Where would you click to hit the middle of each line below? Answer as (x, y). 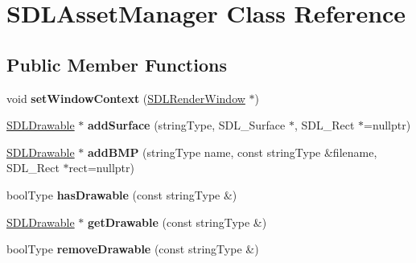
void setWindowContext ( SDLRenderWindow (126, 98)
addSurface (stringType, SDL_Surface (186, 125)
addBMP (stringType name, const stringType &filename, (232, 152)
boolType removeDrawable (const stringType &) (133, 249)
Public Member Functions (117, 64)
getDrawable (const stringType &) (177, 222)
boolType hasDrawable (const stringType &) (122, 194)
